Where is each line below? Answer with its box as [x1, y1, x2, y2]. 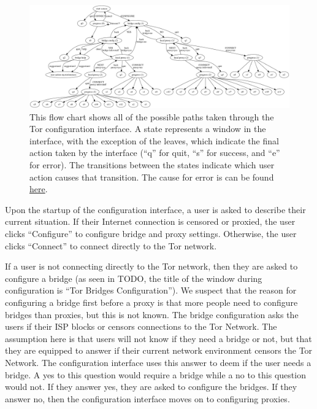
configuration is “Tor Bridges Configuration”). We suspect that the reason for [5, 284, 297, 297]
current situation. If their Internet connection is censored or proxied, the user [5, 215, 296, 228]
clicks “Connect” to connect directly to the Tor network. [5, 239, 217, 252]
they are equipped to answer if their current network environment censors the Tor [5, 344, 313, 357]
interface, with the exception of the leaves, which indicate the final [29, 134, 279, 147]
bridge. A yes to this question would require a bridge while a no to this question [5, 368, 306, 381]
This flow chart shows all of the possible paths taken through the [29, 110, 274, 123]
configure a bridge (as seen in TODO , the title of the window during [5, 271, 262, 284]
